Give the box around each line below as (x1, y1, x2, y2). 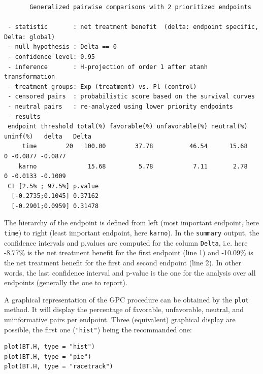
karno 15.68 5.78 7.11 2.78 (18, 162, 248, 170)
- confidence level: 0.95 (8, 53, 95, 60)
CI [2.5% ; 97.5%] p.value (8, 182, 99, 190)
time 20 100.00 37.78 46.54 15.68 (22, 143, 248, 150)
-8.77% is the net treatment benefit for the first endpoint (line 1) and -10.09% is (4, 247, 253, 258)
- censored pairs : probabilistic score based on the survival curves (8, 93, 255, 100)
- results (8, 113, 41, 120)
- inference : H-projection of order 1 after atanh (8, 63, 208, 71)
